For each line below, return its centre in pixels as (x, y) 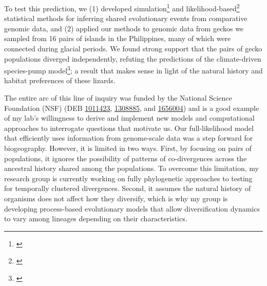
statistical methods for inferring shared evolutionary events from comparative (126, 18)
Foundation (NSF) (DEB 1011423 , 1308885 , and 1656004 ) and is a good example (132, 108)
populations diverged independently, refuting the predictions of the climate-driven (133, 58)
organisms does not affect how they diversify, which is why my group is (116, 198)
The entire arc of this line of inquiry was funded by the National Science (118, 98)
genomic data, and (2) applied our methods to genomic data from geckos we (124, 28)
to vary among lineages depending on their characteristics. (96, 218)
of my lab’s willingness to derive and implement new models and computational (129, 118)
